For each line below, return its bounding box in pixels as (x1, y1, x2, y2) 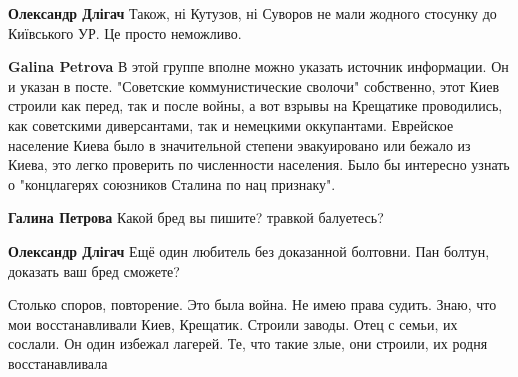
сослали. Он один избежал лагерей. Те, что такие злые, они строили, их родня (8, 333, 488, 354)
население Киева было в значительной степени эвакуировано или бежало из (8, 134, 471, 155)
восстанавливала (8, 352, 108, 373)
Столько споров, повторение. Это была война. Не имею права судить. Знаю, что (8, 294, 497, 315)
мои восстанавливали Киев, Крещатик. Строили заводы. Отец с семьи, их (8, 313, 458, 334)
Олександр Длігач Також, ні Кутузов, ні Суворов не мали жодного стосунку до (8, 3, 497, 23)
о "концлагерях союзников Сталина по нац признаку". (8, 173, 336, 194)
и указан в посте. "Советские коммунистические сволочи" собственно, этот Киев (8, 75, 500, 96)
